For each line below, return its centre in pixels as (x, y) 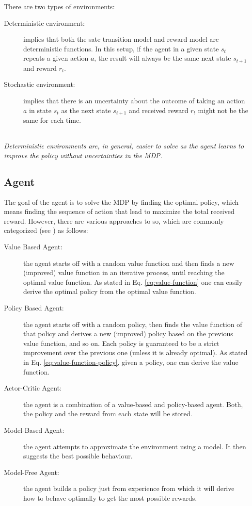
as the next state (86, 110)
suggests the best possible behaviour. (78, 456)
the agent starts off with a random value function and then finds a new (129, 263)
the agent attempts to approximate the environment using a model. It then (135, 446)
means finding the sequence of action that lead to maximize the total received (119, 211)
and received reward (158, 110)
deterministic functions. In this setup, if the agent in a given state (121, 48)
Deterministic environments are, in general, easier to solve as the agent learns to (124, 146)
